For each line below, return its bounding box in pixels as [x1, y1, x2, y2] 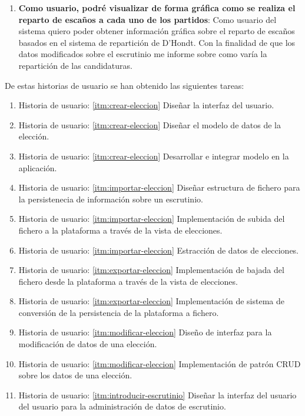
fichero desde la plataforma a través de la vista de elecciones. [18, 275, 238, 287]
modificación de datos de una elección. [18, 338, 157, 350]
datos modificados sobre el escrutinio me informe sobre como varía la [18, 48, 267, 60]
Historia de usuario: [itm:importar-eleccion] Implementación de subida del [18, 212, 285, 225]
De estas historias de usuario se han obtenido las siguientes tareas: [5, 79, 244, 91]
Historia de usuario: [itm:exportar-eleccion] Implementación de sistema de [18, 295, 284, 307]
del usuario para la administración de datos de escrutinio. [18, 400, 226, 412]
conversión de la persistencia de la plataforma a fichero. [18, 306, 219, 318]
